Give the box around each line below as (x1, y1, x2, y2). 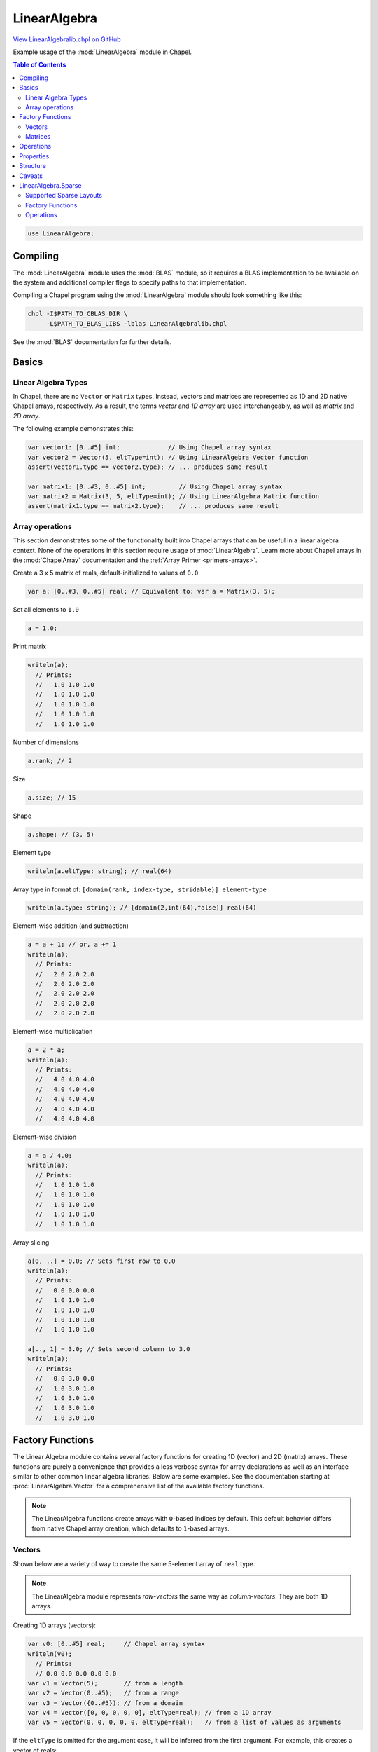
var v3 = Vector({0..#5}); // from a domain (27, 1699, 183, 1706)
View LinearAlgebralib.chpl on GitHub (13, 35, 122, 43)
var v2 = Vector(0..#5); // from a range (27, 1689, 180, 1697)
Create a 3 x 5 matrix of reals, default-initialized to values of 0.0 (13, 568, 199, 577)
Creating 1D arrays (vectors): (13, 1621, 96, 1629)
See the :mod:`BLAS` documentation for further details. (13, 337, 172, 346)
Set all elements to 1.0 (13, 605, 80, 614)
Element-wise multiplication (13, 1027, 93, 1036)
